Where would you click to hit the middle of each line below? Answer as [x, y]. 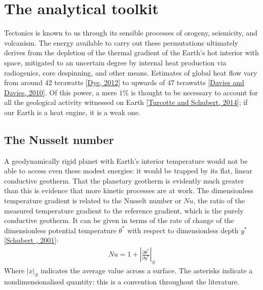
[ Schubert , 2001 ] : [31, 240]
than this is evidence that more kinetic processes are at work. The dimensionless [129, 190]
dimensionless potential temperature [60, 230]
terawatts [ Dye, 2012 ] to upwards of [110, 82]
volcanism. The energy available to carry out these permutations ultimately [121, 42]
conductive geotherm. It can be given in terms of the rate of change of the [119, 220]
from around [23, 82]
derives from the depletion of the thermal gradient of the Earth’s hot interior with [131, 52]
